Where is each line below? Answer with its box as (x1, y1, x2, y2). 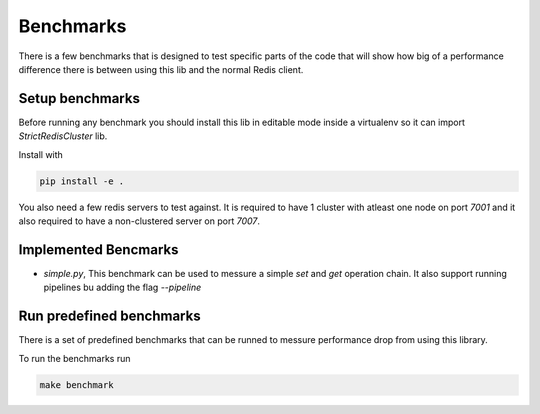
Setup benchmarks (18, 90, 140, 107)
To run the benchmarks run (18, 352, 131, 364)
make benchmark (39, 379, 114, 390)
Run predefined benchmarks (18, 308, 201, 325)
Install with (18, 148, 64, 160)
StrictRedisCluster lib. (18, 130, 108, 142)
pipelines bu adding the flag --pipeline (43, 281, 202, 294)
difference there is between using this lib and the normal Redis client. (18, 63, 304, 75)
